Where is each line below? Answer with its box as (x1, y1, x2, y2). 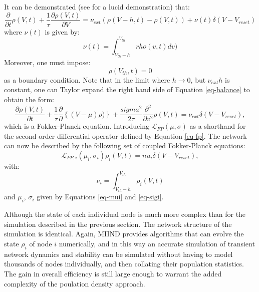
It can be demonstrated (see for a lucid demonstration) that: (4, 2, 190, 12)
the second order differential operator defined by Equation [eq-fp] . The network (4, 130, 247, 141)
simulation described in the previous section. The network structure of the (4, 218, 232, 229)
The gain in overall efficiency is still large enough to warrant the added (4, 268, 222, 278)
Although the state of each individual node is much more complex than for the (4, 209, 246, 219)
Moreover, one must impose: (4, 57, 91, 68)
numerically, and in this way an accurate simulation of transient (59, 238, 255, 249)
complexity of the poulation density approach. (4, 278, 145, 288)
